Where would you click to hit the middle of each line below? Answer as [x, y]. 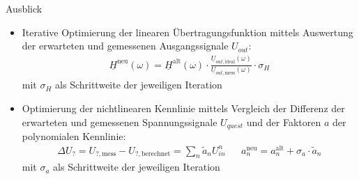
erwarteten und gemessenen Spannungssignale [120, 122]
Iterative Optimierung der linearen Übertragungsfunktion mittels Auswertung [188, 32]
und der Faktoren [284, 122]
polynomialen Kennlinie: [74, 135]
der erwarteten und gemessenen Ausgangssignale [125, 46]
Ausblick [24, 8]
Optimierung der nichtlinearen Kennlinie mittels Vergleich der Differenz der [183, 108]
